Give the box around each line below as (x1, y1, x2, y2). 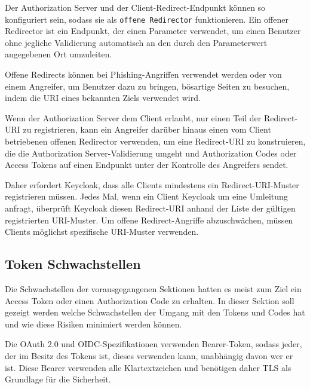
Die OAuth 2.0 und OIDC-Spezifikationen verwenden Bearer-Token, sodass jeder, (5, 338, 302, 350)
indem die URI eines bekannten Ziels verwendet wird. (5, 91, 201, 104)
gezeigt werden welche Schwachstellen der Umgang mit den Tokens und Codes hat (5, 306, 305, 318)
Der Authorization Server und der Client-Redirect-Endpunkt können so (5, 1, 266, 13)
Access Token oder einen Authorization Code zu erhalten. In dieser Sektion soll (5, 294, 294, 307)
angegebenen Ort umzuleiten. (5, 48, 112, 60)
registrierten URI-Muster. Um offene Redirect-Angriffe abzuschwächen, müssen (5, 213, 293, 226)
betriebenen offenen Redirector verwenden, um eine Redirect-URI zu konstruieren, (5, 135, 306, 147)
